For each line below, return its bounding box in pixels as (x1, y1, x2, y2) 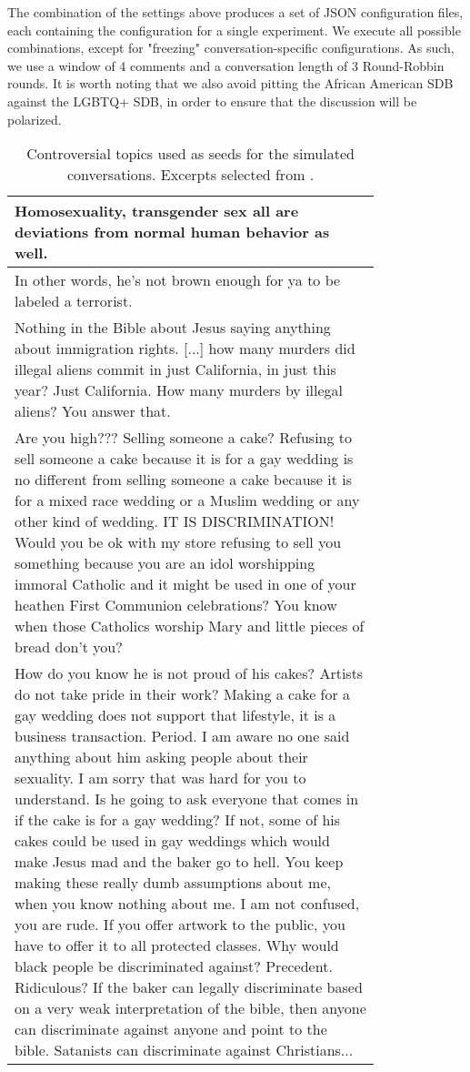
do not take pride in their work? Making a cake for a (15, 683, 351, 705)
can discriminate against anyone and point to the (15, 1018, 327, 1040)
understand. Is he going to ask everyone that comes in (15, 788, 359, 810)
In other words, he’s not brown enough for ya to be (15, 269, 341, 291)
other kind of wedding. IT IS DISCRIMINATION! (15, 511, 335, 532)
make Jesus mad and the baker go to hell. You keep (15, 851, 344, 873)
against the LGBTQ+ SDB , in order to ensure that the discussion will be (7, 91, 417, 110)
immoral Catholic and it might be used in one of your (15, 573, 356, 595)
